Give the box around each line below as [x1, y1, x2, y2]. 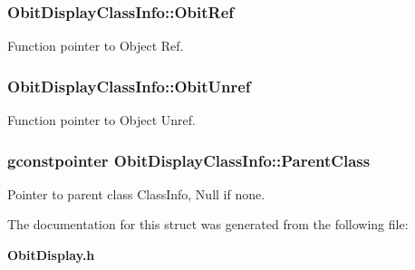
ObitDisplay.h [7, 246, 95, 265]
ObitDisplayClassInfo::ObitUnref [7, 74, 251, 97]
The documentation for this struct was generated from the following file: [7, 215, 409, 234]
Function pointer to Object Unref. [7, 111, 196, 130]
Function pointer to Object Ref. [7, 36, 184, 55]
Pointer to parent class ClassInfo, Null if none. [7, 184, 265, 203]
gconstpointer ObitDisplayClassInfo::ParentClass [7, 149, 371, 171]
